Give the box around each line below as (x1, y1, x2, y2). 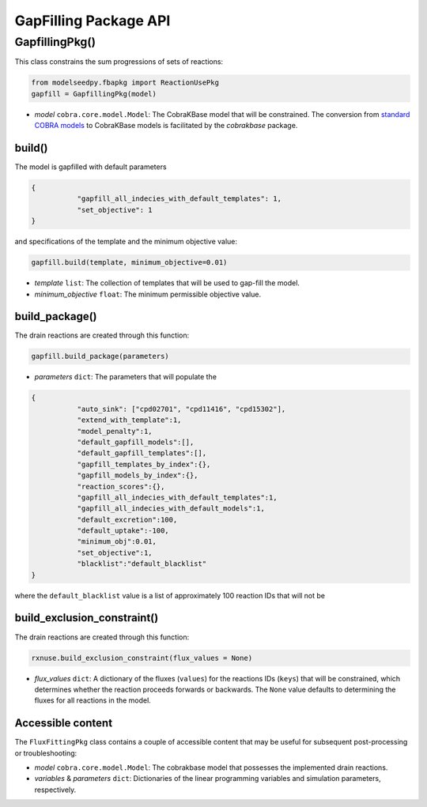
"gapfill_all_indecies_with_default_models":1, (77, 504, 265, 513)
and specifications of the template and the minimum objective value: (14, 237, 237, 247)
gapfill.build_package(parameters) (31, 352, 169, 361)
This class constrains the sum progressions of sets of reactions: (14, 57, 224, 66)
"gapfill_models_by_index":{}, (77, 471, 198, 480)
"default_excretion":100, (77, 515, 178, 524)
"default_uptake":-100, (77, 526, 169, 535)
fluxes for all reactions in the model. (34, 696, 152, 705)
